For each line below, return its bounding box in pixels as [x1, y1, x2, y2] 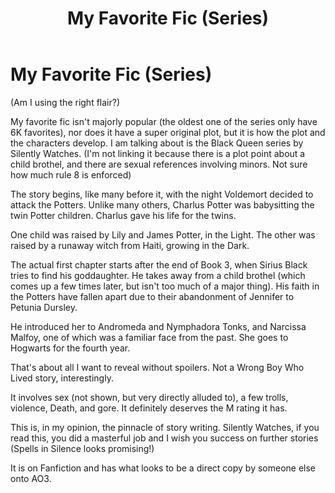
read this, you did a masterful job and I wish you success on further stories [10, 432, 319, 444]
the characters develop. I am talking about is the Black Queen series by [10, 137, 304, 149]
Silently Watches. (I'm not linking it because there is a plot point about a [10, 147, 306, 159]
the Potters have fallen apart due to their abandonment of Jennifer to [10, 290, 295, 302]
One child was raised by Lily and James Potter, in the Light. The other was [10, 228, 316, 241]
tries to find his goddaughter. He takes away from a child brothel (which [10, 269, 306, 281]
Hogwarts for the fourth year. [10, 342, 131, 354]
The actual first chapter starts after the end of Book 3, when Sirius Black [10, 258, 308, 271]
